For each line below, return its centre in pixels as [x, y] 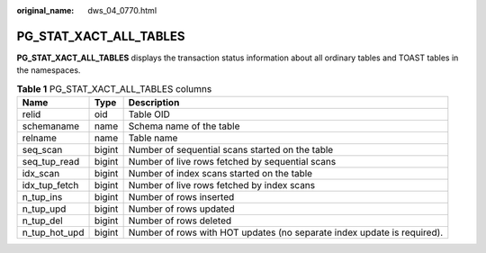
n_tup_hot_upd [53, 232]
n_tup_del [42, 221]
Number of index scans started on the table [220, 174]
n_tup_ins [42, 197]
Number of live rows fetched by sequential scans [232, 162]
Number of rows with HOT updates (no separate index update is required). [286, 232]
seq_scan [42, 150]
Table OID [149, 114]
